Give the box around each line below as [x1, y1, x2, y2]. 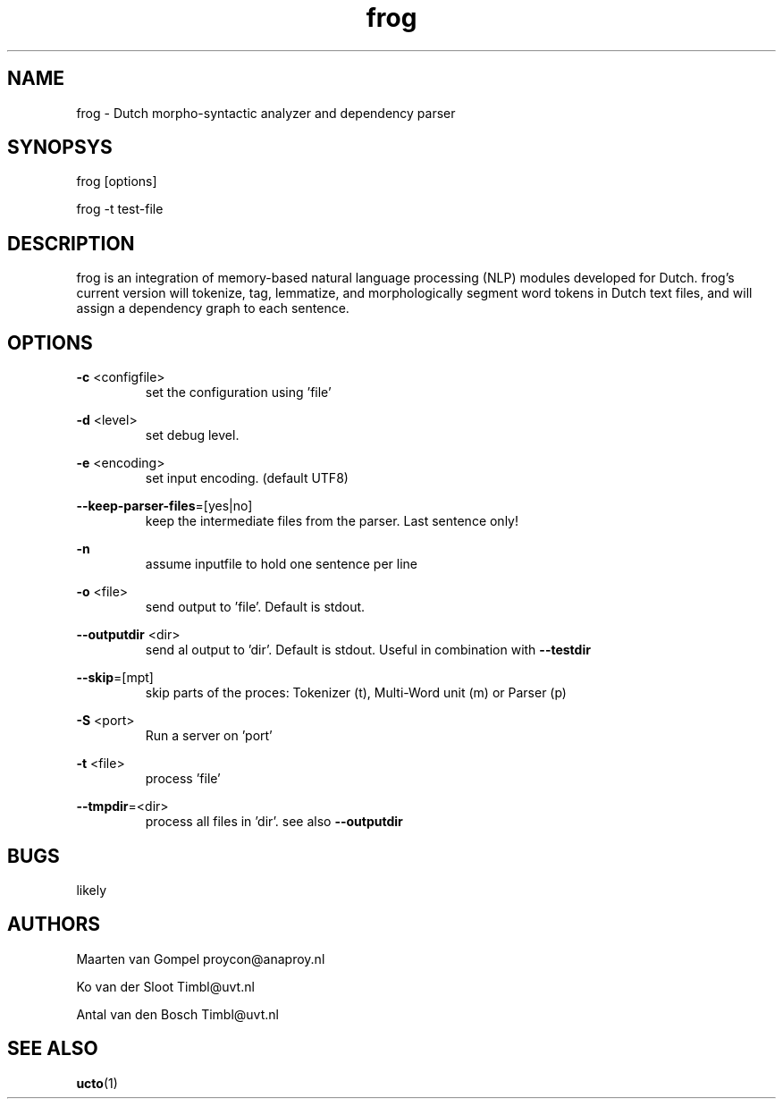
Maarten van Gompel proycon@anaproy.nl [76, 950, 325, 967]
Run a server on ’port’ [145, 728, 273, 744]
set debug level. [145, 427, 240, 443]
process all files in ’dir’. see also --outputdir [145, 814, 403, 830]
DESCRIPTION [7, 232, 135, 255]
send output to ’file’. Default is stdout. [145, 599, 366, 615]
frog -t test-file [76, 201, 164, 217]
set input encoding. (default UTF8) [145, 470, 349, 486]
